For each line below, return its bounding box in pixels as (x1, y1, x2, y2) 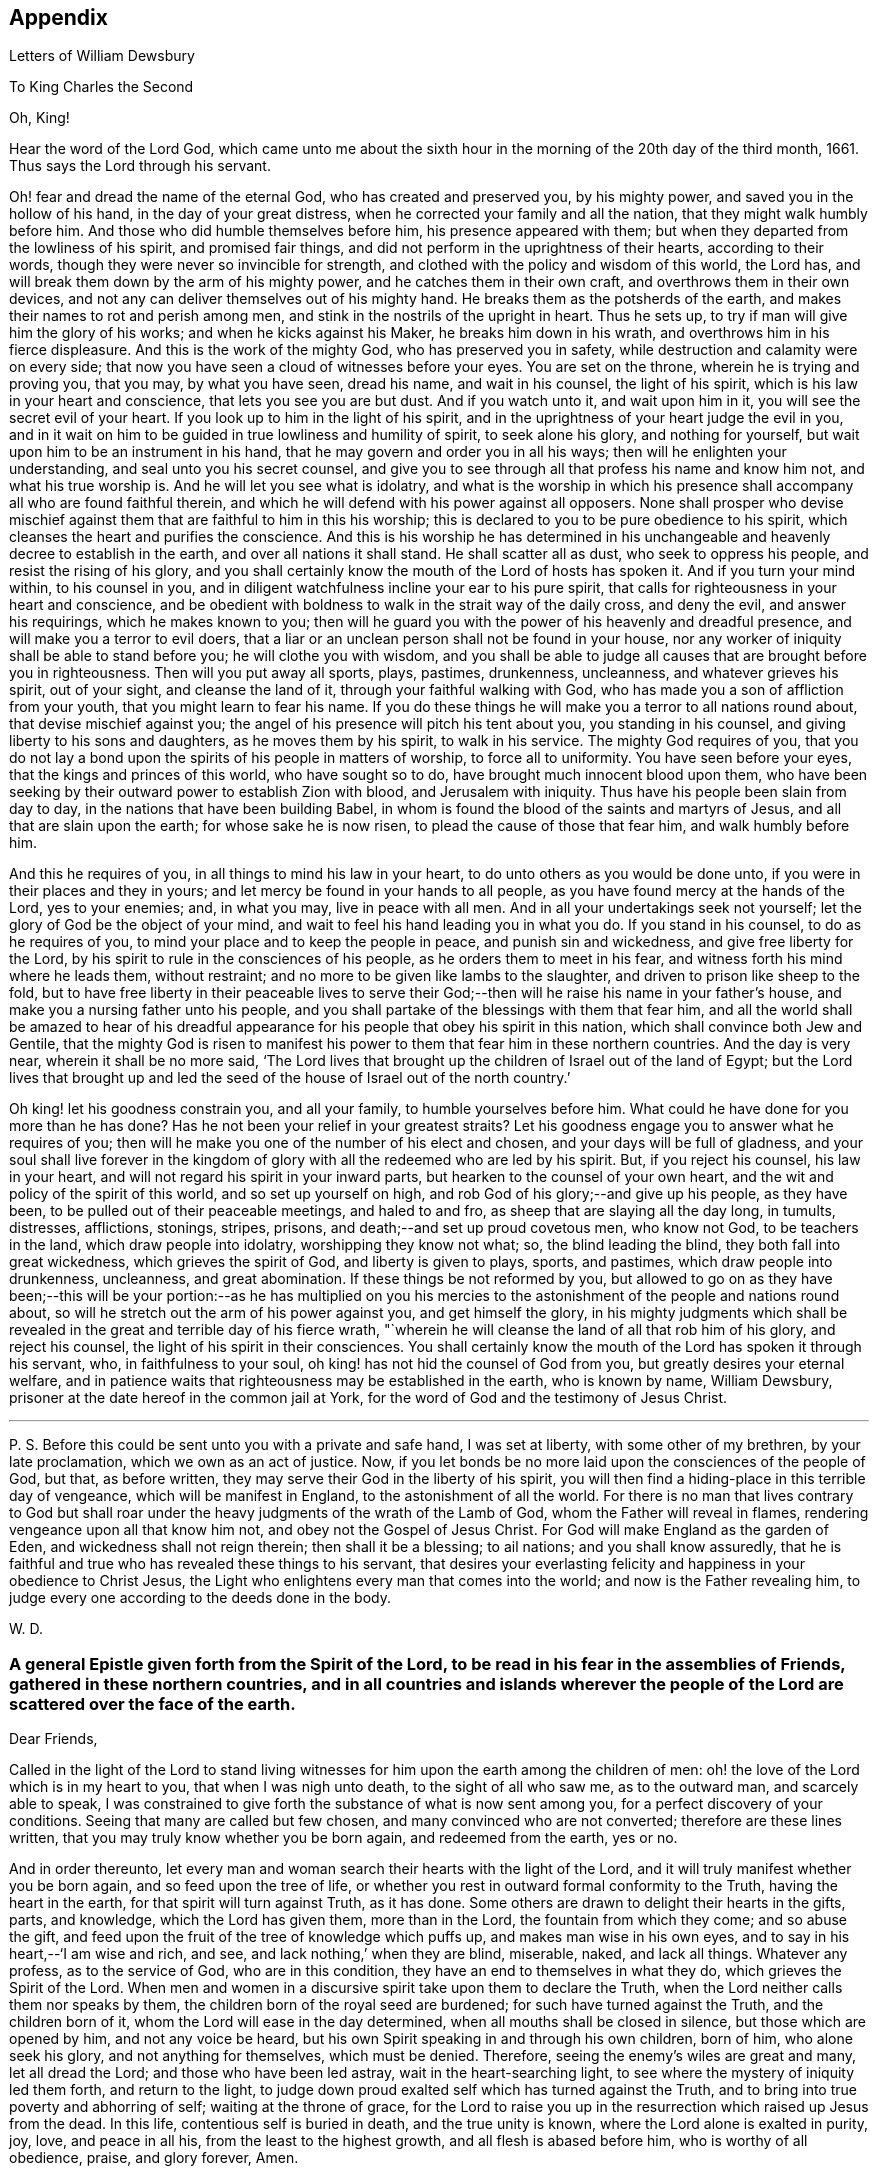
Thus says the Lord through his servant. (9, 157, 271, 175)
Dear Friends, (9, 1730, 98, 1748)
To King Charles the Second (9, 78, 194, 96)
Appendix (9, 5, 108, 30)
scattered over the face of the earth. (9, 1693, 296, 1714)
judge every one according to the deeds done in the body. (9, 1589, 391, 1607)
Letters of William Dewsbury (9, 47, 195, 65)
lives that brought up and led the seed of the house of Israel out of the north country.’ (9, 1069, 571, 1087)
